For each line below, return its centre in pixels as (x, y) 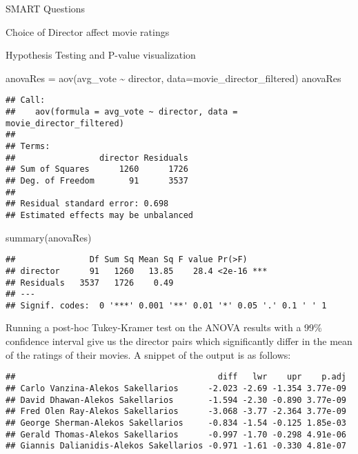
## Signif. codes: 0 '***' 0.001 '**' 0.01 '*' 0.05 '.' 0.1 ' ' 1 (166, 305)
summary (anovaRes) (49, 237)
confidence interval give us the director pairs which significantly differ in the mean (179, 341)
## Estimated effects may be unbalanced (100, 215)
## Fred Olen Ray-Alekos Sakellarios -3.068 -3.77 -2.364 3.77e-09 (176, 412)
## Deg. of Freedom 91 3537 (97, 180)
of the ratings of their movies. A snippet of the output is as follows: (148, 354)
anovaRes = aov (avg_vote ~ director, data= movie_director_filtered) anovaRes (173, 78)
